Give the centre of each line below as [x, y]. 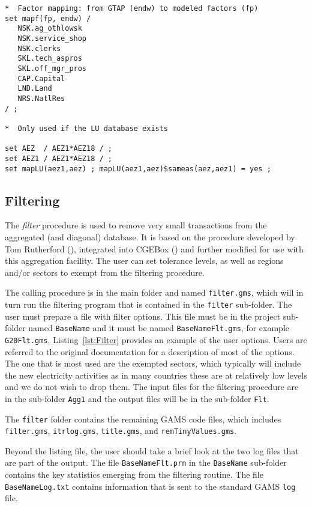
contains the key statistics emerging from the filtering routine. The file [134, 474]
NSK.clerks [39, 48]
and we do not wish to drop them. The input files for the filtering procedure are [152, 387]
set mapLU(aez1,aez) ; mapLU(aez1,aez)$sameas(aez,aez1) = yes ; [138, 169]
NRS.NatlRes [41, 98]
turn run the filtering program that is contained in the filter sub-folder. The [148, 304]
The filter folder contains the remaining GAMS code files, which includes [143, 419]
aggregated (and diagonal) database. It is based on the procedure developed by [150, 236]
